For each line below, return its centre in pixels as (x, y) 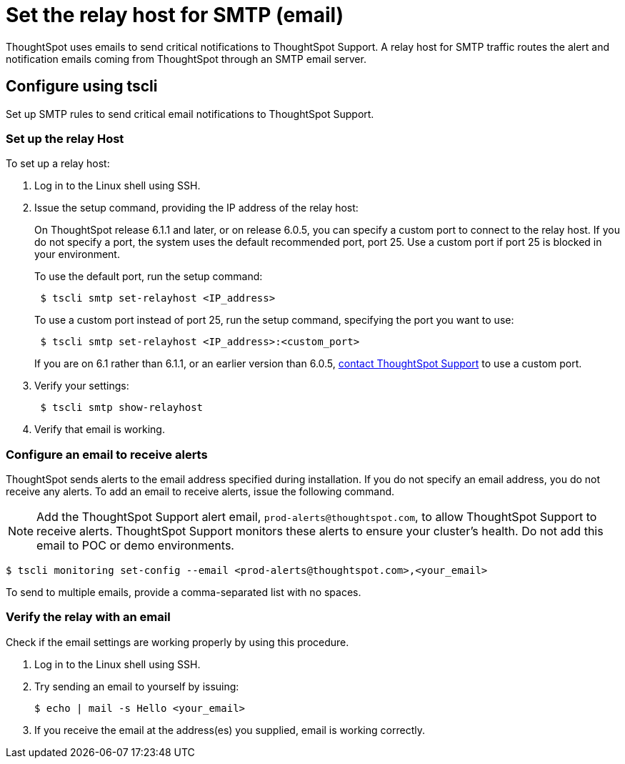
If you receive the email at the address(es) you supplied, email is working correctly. (230, 730)
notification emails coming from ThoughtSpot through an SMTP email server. (186, 59)
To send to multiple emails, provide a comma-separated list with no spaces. (184, 592)
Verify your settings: (82, 386)
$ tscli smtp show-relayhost (122, 408)
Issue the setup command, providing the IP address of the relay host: (196, 208)
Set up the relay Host (65, 138)
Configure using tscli (82, 86)
